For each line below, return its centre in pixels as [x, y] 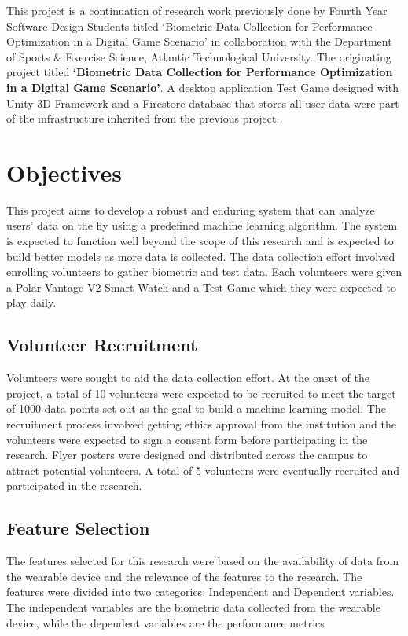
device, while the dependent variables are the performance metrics [165, 622]
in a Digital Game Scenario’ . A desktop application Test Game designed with [202, 87]
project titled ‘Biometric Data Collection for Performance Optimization [200, 72]
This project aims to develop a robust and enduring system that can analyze [191, 210]
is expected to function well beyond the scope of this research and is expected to [200, 241]
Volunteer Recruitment [102, 345]
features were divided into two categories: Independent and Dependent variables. [200, 592]
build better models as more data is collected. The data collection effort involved [201, 256]
